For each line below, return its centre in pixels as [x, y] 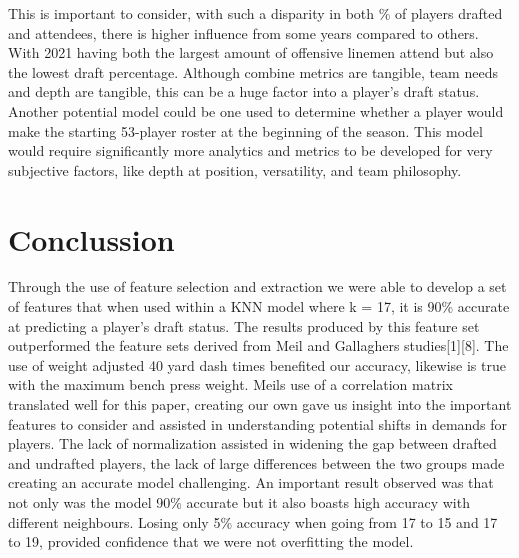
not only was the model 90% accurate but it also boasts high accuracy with [239, 502]
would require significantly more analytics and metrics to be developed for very [250, 150]
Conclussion [91, 238]
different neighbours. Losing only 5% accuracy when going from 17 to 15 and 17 [253, 521]
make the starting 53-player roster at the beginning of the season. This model [245, 130]
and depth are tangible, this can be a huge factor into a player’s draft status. [244, 91]
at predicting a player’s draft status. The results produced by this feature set [244, 325]
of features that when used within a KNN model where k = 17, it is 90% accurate [259, 306]
